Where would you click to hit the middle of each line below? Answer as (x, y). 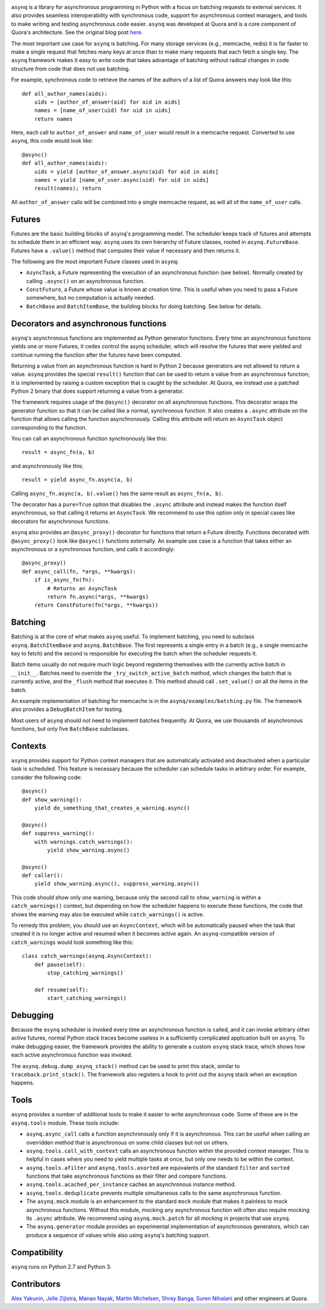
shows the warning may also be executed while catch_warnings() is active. (108, 914)
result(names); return (68, 189)
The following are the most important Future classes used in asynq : (95, 261)
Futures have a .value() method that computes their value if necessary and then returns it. (126, 251)
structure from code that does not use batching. (71, 69)
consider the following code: (47, 777)
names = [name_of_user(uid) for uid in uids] (103, 111)
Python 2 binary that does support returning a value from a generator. (97, 391)
